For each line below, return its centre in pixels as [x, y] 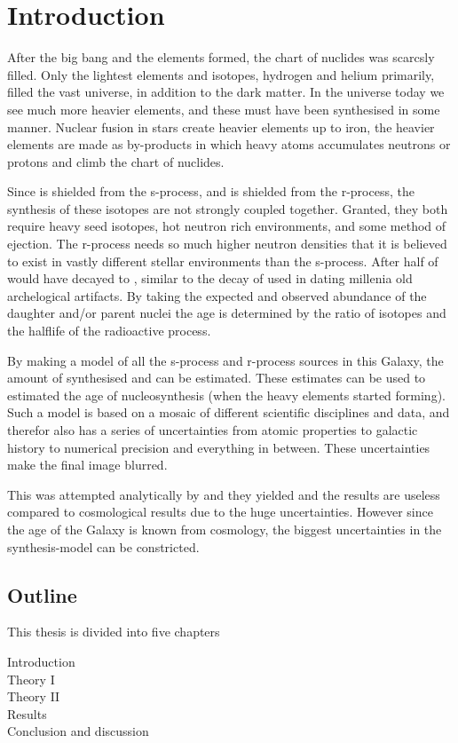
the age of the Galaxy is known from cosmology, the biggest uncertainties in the [225, 529]
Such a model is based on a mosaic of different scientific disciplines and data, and [229, 412]
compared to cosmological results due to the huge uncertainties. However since [220, 512]
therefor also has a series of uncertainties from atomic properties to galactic [213, 430]
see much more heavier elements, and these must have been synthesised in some [224, 109]
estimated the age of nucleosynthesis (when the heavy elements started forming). [226, 395]
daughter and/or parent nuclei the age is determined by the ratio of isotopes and [227, 313]
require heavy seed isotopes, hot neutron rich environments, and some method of [227, 226]
